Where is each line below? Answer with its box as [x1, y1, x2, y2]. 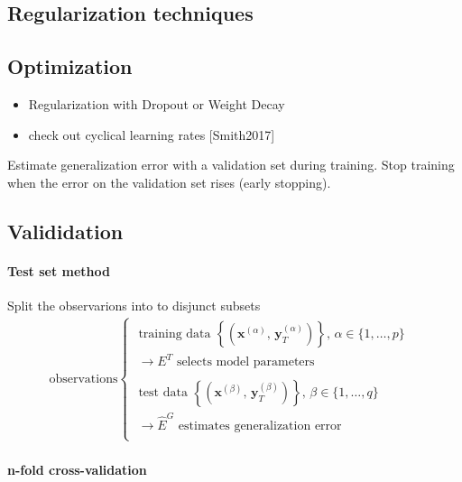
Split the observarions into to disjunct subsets [7, 295, 261, 314]
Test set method [7, 261, 111, 280]
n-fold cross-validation [7, 460, 147, 479]
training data [138, 327, 211, 340]
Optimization [7, 52, 133, 80]
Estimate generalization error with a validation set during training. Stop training [7, 155, 455, 174]
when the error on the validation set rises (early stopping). [7, 172, 331, 191]
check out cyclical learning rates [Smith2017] [28, 125, 275, 144]
